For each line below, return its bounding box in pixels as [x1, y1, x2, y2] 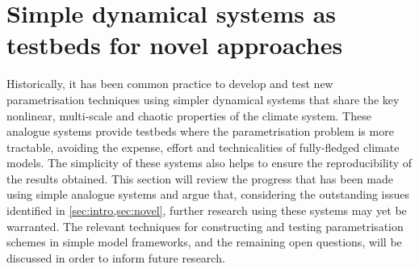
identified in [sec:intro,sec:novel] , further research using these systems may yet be [6, 202, 407, 219]
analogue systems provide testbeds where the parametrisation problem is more [6, 123, 394, 140]
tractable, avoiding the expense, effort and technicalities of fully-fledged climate [6, 138, 400, 155]
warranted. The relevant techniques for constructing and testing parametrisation [6, 217, 404, 234]
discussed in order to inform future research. [6, 249, 225, 266]
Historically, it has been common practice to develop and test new [6, 75, 333, 92]
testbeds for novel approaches [6, 28, 343, 61]
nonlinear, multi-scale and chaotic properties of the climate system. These [6, 107, 371, 124]
